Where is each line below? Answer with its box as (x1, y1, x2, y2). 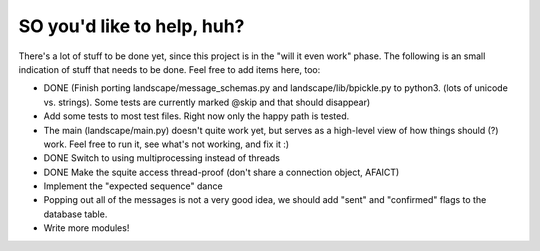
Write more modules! (43, 222, 130, 234)
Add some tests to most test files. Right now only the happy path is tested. (43, 110, 350, 122)
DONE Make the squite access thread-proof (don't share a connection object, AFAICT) (43, 166, 400, 178)
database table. (43, 208, 108, 220)
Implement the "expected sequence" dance (43, 180, 224, 192)
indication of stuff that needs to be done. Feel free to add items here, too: (18, 63, 321, 75)
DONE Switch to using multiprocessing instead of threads (43, 152, 280, 164)
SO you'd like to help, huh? (18, 15, 245, 37)
